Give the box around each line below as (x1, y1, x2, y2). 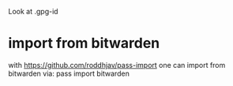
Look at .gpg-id (8, 7, 58, 16)
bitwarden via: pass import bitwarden (8, 69, 130, 78)
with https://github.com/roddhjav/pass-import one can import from (8, 60, 226, 69)
